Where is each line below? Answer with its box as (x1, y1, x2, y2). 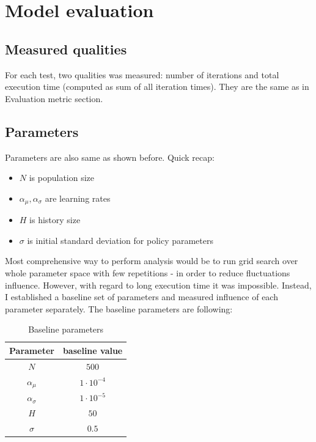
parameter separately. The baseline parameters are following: (5, 302, 233, 315)
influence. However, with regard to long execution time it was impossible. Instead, (5, 278, 312, 291)
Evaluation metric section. (5, 92, 103, 105)
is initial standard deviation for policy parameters (27, 234, 213, 246)
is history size (29, 213, 81, 226)
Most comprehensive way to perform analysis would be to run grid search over (5, 254, 298, 267)
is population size (29, 171, 95, 184)
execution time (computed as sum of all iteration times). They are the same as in (5, 80, 309, 93)
